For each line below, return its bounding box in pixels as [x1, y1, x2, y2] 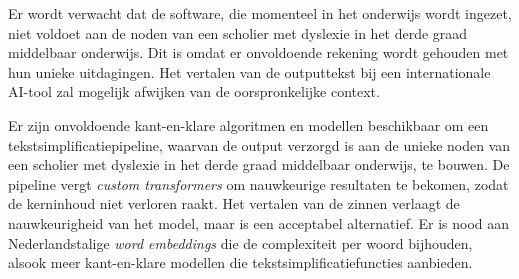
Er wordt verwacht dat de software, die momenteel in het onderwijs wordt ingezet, [8, 3, 512, 23]
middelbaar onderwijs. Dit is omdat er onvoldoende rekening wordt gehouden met [8, 42, 509, 63]
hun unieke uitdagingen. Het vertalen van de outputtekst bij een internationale [8, 61, 491, 82]
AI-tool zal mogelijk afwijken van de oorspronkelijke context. [8, 81, 380, 102]
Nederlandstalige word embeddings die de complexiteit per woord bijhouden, [8, 232, 473, 253]
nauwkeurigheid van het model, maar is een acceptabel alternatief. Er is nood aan [8, 212, 510, 233]
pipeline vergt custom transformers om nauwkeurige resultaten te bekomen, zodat [8, 173, 509, 194]
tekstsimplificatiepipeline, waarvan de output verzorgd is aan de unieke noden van [8, 134, 511, 155]
